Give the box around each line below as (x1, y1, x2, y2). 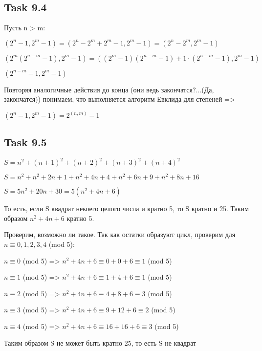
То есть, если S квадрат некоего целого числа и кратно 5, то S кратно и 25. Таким (4, 203, 249, 214)
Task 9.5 (4, 134, 47, 149)
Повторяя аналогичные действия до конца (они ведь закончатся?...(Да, (4, 84, 214, 94)
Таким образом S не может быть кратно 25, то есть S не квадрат (4, 337, 196, 348)
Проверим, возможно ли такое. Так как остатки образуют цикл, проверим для (4, 229, 236, 240)
